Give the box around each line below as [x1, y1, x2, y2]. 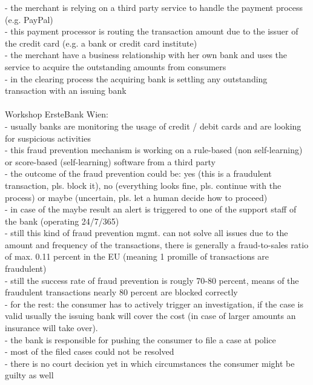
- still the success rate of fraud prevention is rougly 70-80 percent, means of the [5, 274, 299, 286]
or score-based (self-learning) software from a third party [5, 155, 216, 168]
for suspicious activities [5, 131, 91, 144]
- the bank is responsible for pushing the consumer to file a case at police [5, 333, 276, 346]
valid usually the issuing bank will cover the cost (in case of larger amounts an [5, 309, 296, 322]
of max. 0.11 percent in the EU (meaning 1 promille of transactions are [5, 250, 269, 263]
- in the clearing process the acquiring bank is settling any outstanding [5, 72, 268, 85]
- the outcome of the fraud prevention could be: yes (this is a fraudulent [5, 167, 272, 180]
